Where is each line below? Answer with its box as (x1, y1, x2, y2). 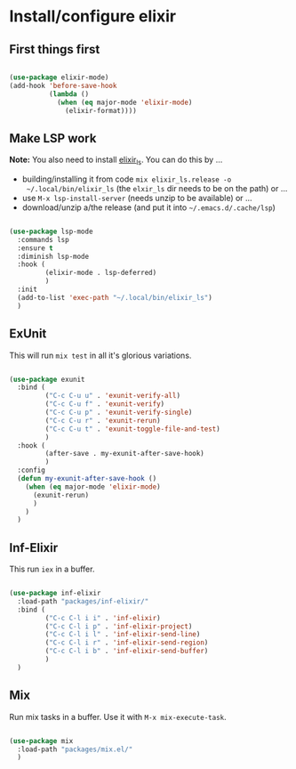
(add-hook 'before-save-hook (9, 81, 117, 90)
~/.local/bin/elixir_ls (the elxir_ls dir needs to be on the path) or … (26, 182, 288, 193)
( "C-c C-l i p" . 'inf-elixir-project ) (44, 621, 193, 631)
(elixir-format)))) (65, 106, 138, 115)
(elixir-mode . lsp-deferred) (44, 269, 157, 278)
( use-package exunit (9, 375, 86, 384)
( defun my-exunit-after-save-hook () (17, 474, 157, 483)
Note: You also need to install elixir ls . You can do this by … (9, 154, 223, 166)
